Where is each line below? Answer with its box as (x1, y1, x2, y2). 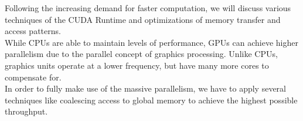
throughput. (5, 105, 48, 117)
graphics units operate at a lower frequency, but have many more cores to (5, 59, 269, 71)
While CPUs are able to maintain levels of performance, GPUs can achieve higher (5, 36, 298, 48)
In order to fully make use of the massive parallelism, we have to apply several (5, 82, 286, 95)
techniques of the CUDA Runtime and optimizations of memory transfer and (5, 13, 281, 25)
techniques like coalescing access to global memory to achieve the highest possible (5, 93, 298, 106)
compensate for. (5, 70, 62, 83)
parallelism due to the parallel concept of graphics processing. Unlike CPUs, (5, 48, 278, 60)
